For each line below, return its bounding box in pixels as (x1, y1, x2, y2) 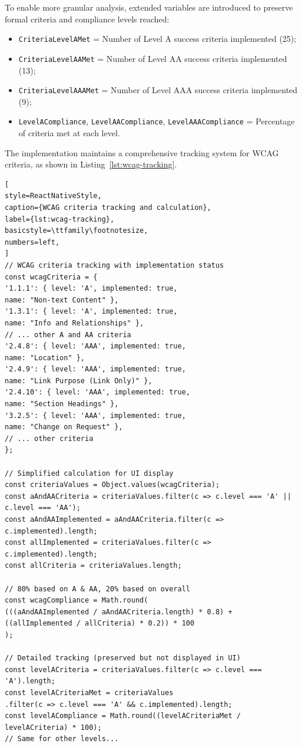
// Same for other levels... (5, 735, 119, 743)
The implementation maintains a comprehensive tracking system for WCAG (5, 146, 279, 159)
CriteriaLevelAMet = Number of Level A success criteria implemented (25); (18, 32, 297, 45)
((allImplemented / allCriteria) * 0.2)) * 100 (5, 619, 195, 628)
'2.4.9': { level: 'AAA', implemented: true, (5, 365, 186, 374)
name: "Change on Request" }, (5, 423, 123, 432)
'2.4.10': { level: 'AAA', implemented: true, (5, 388, 190, 397)
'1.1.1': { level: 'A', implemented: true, (5, 284, 178, 293)
